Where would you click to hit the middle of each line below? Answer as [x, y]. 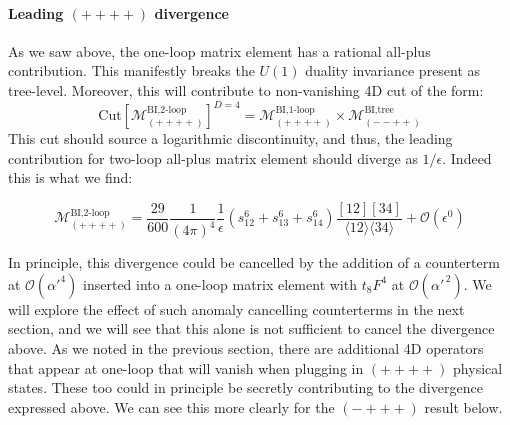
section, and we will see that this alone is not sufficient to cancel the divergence [251, 328]
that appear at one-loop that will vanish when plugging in [186, 367]
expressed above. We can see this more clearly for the [171, 406]
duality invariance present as [393, 70]
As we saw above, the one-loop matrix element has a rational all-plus [219, 50]
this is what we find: [70, 177]
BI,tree [379, 110]
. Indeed [467, 157]
